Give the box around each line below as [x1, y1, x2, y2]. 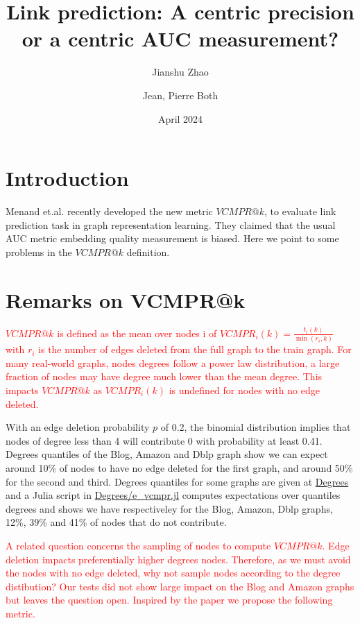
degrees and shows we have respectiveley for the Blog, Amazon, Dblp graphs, [6, 501, 333, 515]
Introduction [6, 164, 129, 192]
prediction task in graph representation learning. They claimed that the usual [6, 217, 336, 232]
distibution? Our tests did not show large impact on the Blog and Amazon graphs [6, 579, 354, 593]
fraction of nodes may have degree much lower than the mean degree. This [6, 369, 323, 384]
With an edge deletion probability [6, 420, 150, 434]
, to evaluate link [264, 204, 336, 219]
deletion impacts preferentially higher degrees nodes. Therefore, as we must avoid [6, 552, 351, 566]
